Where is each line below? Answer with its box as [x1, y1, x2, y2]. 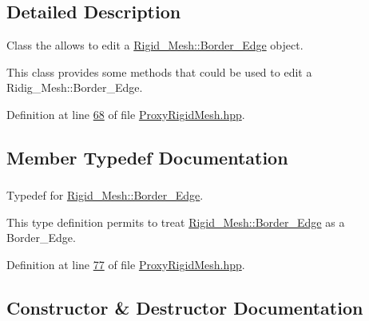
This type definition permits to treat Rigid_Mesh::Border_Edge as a [6, 213, 345, 230]
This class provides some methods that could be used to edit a [6, 63, 312, 80]
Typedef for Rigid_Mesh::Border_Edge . [6, 187, 204, 204]
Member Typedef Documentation [6, 145, 288, 169]
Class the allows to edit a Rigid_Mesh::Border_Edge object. [6, 37, 304, 53]
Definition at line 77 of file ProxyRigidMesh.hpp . [6, 256, 245, 273]
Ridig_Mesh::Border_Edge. [6, 79, 143, 96]
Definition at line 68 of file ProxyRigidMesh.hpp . [6, 105, 245, 122]
